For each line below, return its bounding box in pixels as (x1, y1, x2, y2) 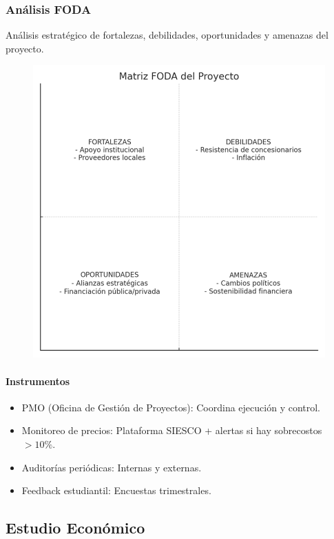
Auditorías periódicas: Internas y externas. (21, 460, 202, 474)
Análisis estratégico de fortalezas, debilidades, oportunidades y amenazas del (6, 28, 328, 42)
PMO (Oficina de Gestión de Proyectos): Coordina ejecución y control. (21, 400, 321, 414)
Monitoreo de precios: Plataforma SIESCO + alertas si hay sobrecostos (21, 423, 322, 438)
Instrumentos (6, 373, 70, 388)
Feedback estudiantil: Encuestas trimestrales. (21, 483, 211, 498)
